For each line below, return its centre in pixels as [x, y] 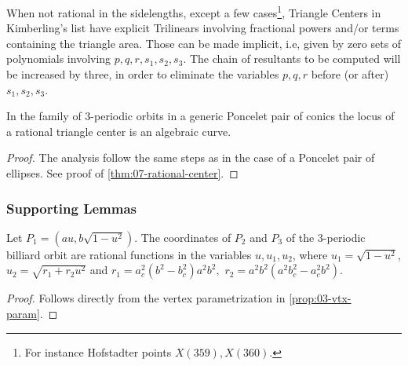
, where [310, 254]
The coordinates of [186, 237]
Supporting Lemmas [72, 208]
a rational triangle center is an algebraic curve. [119, 131]
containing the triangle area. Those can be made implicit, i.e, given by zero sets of [204, 43]
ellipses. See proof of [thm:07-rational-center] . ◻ [122, 173]
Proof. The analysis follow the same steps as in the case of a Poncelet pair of [191, 157]
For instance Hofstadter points [98, 351]
